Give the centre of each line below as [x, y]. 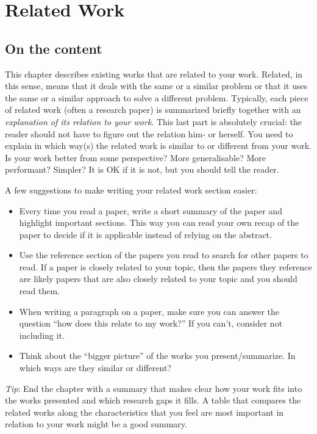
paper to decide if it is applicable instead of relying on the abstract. [145, 234]
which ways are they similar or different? [95, 368]
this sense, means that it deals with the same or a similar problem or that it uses [156, 86]
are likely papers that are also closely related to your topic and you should [158, 279]
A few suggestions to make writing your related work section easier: [131, 190]
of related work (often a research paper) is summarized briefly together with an [153, 110]
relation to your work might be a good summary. [96, 424]
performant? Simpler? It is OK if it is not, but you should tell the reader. [142, 169]
